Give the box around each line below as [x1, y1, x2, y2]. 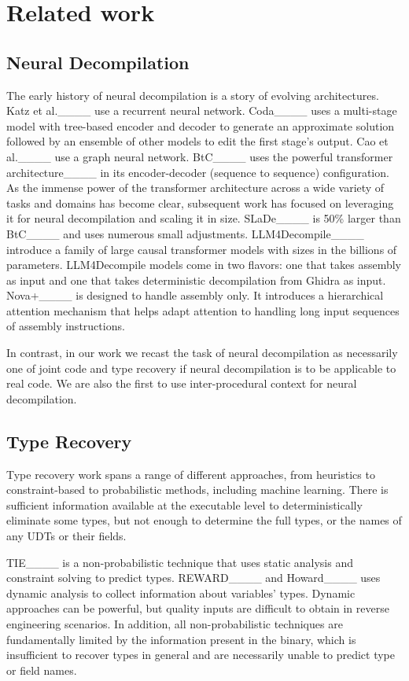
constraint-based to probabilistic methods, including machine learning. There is [6, 481, 389, 498]
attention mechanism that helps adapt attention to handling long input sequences [6, 302, 400, 318]
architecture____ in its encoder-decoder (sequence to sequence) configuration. [6, 164, 389, 180]
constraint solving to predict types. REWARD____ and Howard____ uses [6, 569, 381, 586]
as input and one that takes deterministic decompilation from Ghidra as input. [6, 271, 386, 288]
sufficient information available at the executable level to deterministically [6, 496, 363, 513]
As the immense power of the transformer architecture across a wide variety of [6, 179, 385, 196]
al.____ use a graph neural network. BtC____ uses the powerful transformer [6, 148, 393, 164]
